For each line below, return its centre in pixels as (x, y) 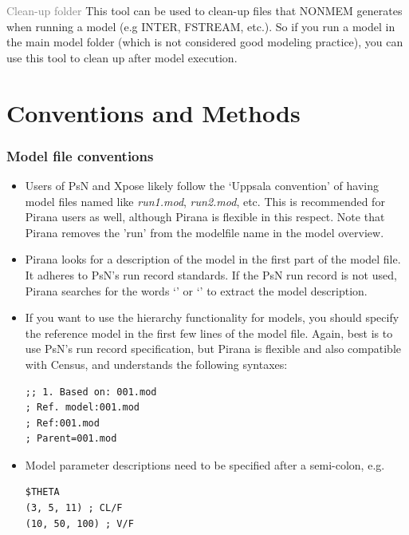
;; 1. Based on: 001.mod (91, 392)
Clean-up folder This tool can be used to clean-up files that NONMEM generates (204, 10)
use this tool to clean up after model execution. (122, 57)
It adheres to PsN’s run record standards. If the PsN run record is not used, (211, 274)
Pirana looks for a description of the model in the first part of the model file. (213, 259)
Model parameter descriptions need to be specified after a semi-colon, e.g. (205, 464)
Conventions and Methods (153, 112)
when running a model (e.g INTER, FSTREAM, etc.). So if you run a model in (201, 26)
